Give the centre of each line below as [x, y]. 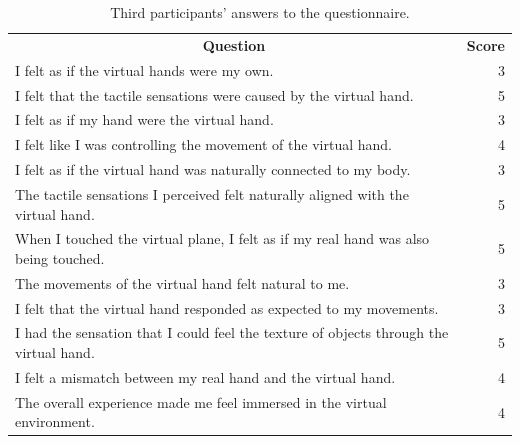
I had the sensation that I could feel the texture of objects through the [232, 332]
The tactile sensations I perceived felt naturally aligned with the [212, 193]
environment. [55, 421]
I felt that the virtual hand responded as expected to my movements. [227, 307]
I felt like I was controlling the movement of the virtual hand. [203, 144]
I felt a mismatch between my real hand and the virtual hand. [205, 376]
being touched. [60, 257]
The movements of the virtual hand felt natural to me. [182, 282]
